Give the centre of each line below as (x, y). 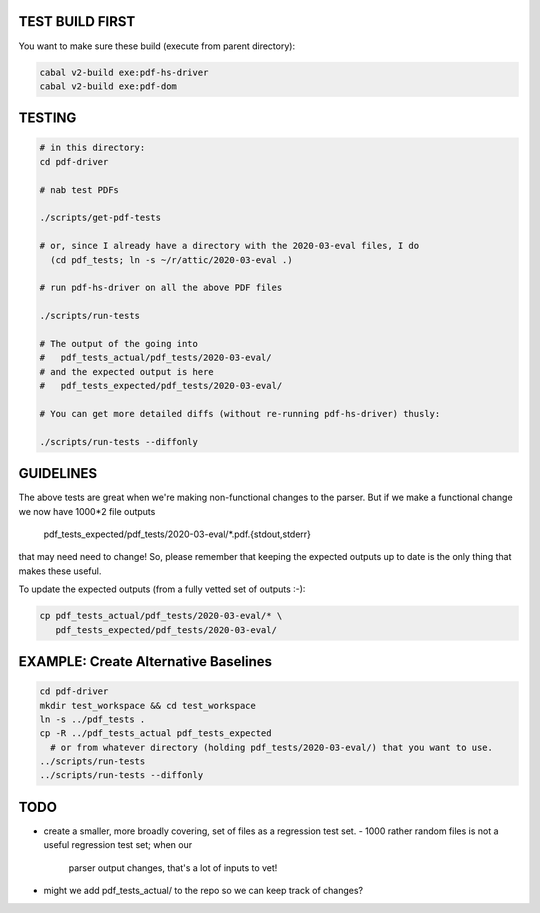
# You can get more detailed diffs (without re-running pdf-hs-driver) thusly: (240, 413)
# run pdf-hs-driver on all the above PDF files (161, 288)
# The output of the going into (119, 343)
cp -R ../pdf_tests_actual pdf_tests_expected (155, 733)
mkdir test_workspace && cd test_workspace (148, 705)
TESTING (47, 118)
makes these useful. (60, 571)
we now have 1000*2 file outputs (87, 511)
